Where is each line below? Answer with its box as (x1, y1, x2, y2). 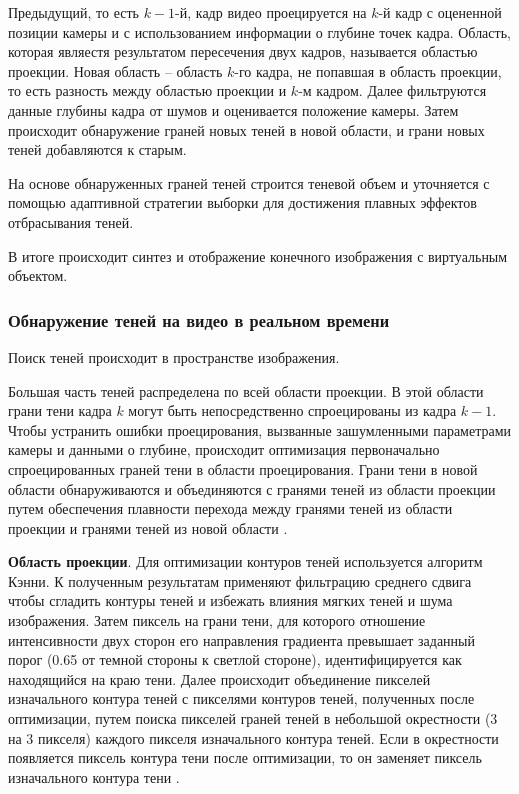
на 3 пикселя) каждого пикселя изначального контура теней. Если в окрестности (8, 727, 499, 748)
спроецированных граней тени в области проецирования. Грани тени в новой (8, 458, 478, 479)
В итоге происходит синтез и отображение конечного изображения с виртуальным (8, 245, 508, 266)
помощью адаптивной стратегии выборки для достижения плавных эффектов (8, 192, 477, 213)
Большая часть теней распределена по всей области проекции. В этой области (8, 380, 484, 401)
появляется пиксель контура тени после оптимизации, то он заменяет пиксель (8, 747, 482, 768)
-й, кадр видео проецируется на (175, 2, 367, 22)
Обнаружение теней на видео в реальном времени (8, 307, 390, 332)
